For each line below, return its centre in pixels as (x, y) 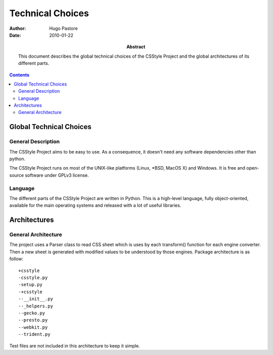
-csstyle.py (33, 278)
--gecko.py (32, 313)
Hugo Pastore (63, 28)
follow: (16, 259)
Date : (15, 35)
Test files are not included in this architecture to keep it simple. (75, 346)
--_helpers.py (36, 306)
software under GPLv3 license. (57, 175)
